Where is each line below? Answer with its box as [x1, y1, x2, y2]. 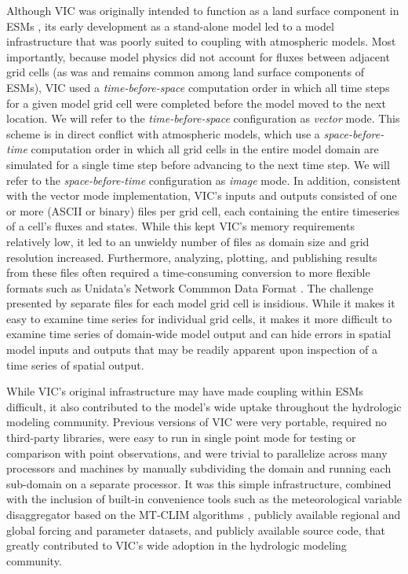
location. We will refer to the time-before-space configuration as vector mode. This [6, 110, 400, 127]
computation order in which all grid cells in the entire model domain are [31, 141, 379, 157]
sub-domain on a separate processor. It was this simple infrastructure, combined [6, 475, 392, 491]
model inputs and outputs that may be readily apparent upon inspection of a [6, 341, 377, 358]
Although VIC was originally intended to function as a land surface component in [6, 2, 399, 18]
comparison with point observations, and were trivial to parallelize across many [6, 444, 388, 461]
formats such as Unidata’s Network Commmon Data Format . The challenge [6, 279, 373, 296]
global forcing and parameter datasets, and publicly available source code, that [6, 521, 386, 538]
